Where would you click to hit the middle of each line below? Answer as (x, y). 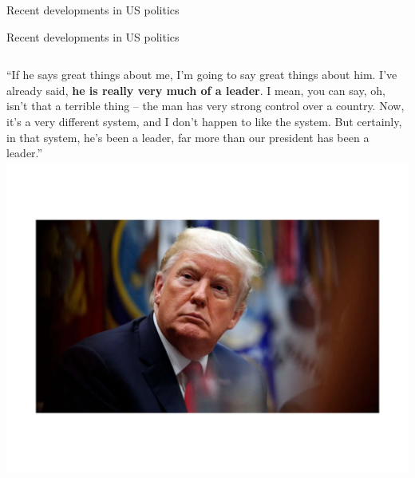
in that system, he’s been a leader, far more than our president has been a (188, 137)
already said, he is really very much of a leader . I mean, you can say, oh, (196, 90)
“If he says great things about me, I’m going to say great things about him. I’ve (202, 75)
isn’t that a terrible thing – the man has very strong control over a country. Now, (206, 106)
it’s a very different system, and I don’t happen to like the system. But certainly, (204, 121)
